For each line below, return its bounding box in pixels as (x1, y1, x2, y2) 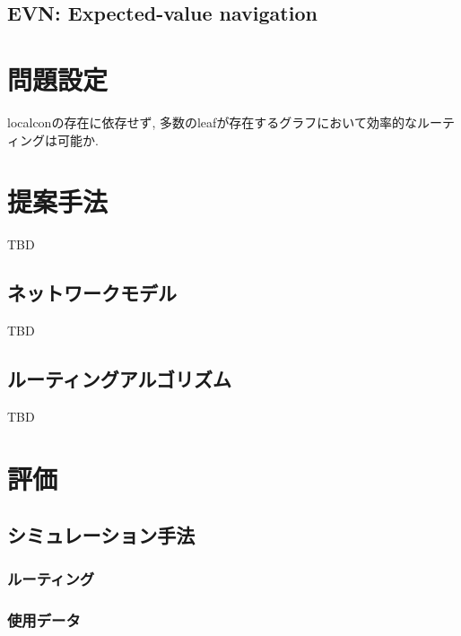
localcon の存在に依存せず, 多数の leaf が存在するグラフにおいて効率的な (7, 112, 417, 131)
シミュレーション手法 (7, 521, 196, 549)
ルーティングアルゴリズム (7, 365, 232, 392)
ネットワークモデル (7, 279, 177, 307)
